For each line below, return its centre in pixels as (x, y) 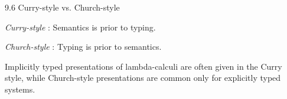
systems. (20, 89)
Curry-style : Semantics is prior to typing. (80, 27)
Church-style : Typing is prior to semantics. (83, 47)
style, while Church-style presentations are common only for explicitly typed (143, 78)
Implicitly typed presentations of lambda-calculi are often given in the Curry (143, 66)
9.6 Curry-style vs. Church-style (62, 7)
